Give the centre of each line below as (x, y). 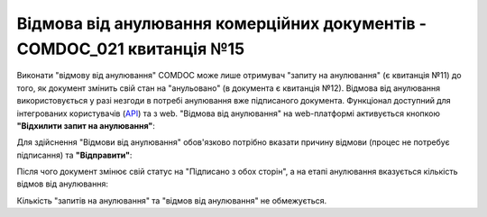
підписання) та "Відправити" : (74, 155)
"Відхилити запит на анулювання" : (86, 125)
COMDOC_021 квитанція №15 (131, 49)
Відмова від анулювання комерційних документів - (222, 23)
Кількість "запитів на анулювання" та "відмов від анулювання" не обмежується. (172, 200)
